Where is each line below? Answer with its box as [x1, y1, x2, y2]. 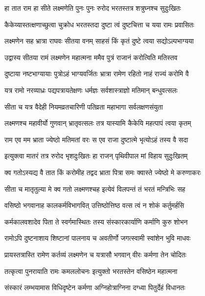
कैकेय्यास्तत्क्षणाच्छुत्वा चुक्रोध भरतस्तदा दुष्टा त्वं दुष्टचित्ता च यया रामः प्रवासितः [4, 19, 194, 29]
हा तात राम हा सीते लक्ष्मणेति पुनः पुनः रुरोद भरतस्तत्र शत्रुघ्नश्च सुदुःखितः [4, 3, 181, 13]
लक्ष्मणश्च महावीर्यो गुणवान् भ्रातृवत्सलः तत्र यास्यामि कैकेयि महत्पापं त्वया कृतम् [4, 118, 191, 128]
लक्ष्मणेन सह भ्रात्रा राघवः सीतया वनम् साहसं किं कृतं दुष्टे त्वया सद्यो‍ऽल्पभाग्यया [4, 36, 194, 46]
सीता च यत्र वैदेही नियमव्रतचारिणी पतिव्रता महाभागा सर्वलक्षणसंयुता [4, 101, 163, 112]
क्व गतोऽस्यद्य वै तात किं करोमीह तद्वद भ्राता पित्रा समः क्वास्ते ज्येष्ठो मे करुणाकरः [4, 167, 201, 177]
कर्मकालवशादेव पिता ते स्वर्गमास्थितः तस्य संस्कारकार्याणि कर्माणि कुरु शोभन [4, 216, 188, 227]
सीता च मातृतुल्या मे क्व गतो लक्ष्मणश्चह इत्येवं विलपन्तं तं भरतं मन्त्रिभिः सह [4, 183, 185, 194]
